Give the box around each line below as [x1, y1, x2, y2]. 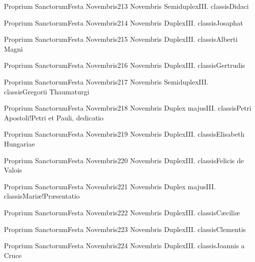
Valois [4, 165, 22, 175]
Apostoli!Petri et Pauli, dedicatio [4, 112, 103, 122]
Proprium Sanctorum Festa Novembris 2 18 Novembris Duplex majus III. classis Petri [4, 103, 252, 113]
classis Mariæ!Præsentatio [4, 191, 80, 201]
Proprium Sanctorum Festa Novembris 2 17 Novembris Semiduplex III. [4, 76, 209, 87]
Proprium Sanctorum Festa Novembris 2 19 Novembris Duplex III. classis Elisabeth [4, 129, 245, 139]
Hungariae [4, 138, 35, 148]
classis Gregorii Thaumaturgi [4, 86, 90, 96]
